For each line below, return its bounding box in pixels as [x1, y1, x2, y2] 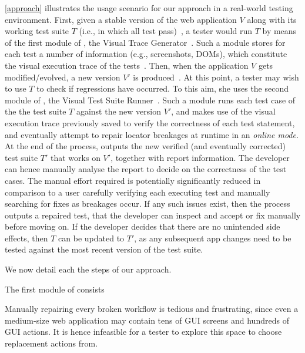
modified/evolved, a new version [5, 70, 120, 83]
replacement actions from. [5, 337, 98, 349]
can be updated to [58, 231, 125, 244]
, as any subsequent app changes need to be [134, 231, 291, 244]
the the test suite [5, 105, 66, 117]
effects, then [5, 231, 48, 244]
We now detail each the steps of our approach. [5, 263, 172, 275]
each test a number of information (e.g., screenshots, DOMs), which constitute [5, 48, 287, 60]
